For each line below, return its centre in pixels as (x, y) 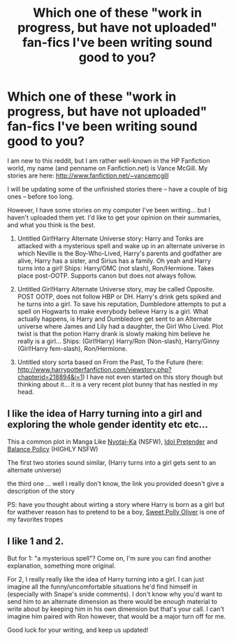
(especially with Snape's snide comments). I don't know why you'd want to (115, 594)
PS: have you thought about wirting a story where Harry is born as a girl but (116, 504)
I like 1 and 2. (36, 541)
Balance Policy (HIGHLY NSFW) (53, 449)
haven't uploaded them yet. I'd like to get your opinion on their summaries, (114, 217)
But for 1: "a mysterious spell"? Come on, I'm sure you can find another (109, 558)
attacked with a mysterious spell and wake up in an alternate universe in (121, 245)
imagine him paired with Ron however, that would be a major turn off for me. (117, 616)
